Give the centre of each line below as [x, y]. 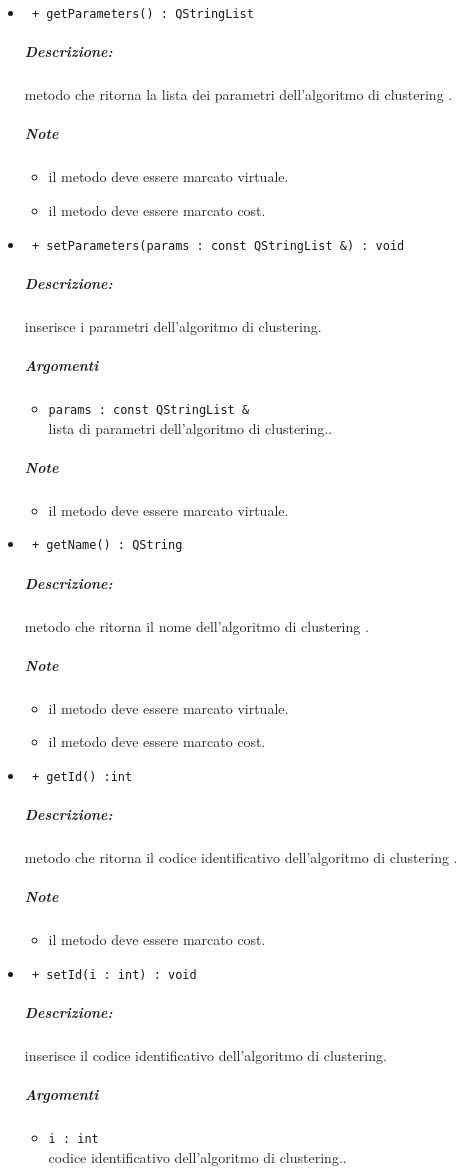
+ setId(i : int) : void [114, 974]
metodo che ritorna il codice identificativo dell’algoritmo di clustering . [241, 857]
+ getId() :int [82, 776]
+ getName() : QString [107, 545]
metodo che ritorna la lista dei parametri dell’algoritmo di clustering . [238, 94]
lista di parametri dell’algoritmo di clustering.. [190, 427]
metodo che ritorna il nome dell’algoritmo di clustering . [196, 625]
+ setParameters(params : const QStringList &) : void [218, 245]
